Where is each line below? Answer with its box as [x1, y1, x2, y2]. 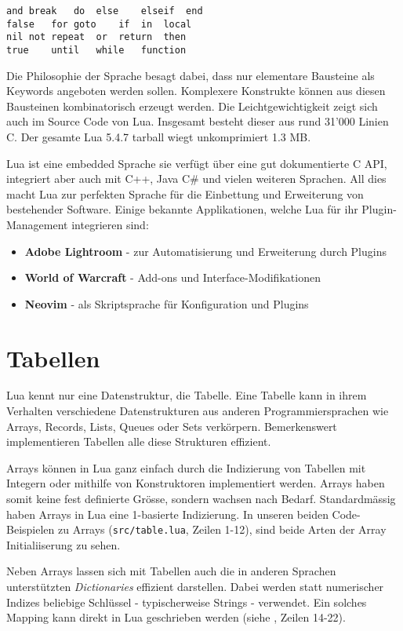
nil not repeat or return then [6, 31, 187, 43]
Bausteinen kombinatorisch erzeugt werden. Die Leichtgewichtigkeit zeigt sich [6, 97, 378, 114]
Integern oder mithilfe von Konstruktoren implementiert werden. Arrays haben [6, 475, 385, 491]
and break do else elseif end [6, 5, 203, 16]
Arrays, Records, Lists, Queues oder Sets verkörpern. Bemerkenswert [6, 418, 337, 434]
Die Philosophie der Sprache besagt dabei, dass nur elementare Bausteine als [6, 67, 375, 83]
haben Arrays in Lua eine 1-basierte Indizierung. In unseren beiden [6, 505, 329, 522]
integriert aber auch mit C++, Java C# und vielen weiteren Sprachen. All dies [6, 170, 387, 187]
